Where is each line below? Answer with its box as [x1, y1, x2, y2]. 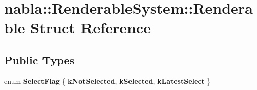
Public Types [4, 52, 75, 67]
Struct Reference [30, 17, 151, 38]
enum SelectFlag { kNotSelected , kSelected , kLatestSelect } [4, 75, 211, 86]
